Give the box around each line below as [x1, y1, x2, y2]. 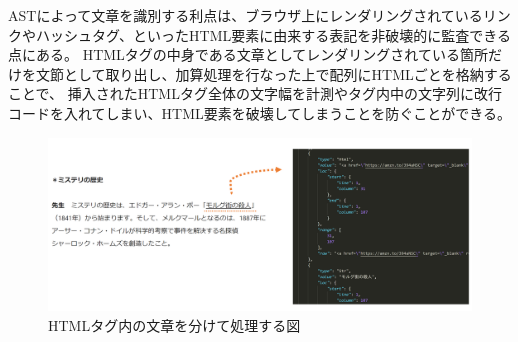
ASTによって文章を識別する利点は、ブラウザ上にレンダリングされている [8, 5, 483, 25]
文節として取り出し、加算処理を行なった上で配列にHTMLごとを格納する [35, 63, 512, 84]
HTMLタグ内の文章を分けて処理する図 [48, 315, 301, 336]
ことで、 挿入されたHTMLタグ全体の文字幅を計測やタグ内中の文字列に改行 [8, 83, 502, 104]
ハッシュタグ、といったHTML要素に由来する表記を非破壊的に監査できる [35, 24, 511, 45]
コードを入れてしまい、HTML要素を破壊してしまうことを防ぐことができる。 [8, 102, 512, 123]
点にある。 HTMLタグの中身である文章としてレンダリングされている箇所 [8, 44, 488, 65]
